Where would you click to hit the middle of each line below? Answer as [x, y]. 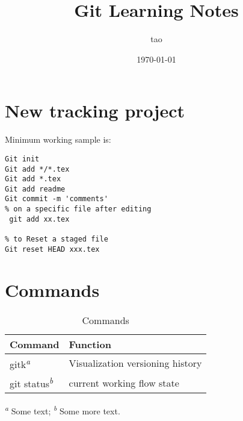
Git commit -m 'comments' [57, 199]
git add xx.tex [39, 219]
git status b [32, 382]
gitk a [20, 363]
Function [90, 344]
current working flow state [124, 382]
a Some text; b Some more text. [63, 410]
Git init [22, 159]
